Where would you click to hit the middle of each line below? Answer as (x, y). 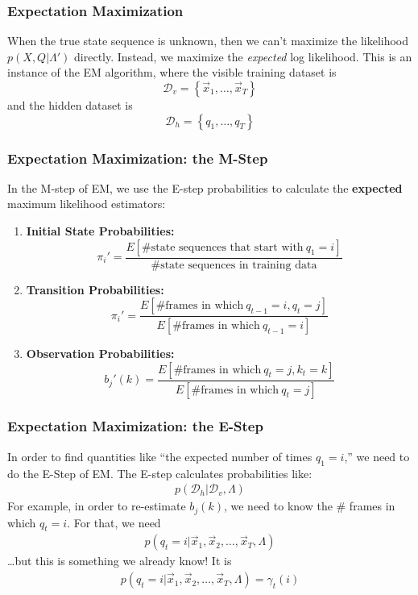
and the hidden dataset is (70, 105)
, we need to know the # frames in (309, 506)
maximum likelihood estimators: (87, 204)
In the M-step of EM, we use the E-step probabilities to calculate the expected (205, 187)
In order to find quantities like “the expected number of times (160, 456)
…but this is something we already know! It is (120, 561)
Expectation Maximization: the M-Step (138, 158)
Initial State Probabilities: (100, 231)
